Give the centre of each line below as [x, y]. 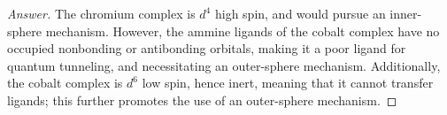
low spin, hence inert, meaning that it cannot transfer [288, 83]
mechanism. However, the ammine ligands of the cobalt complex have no [243, 31]
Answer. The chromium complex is [101, 13]
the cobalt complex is [65, 83]
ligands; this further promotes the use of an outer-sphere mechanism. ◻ [202, 100]
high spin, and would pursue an [300, 13]
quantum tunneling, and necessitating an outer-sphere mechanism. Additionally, [224, 65]
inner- [406, 13]
